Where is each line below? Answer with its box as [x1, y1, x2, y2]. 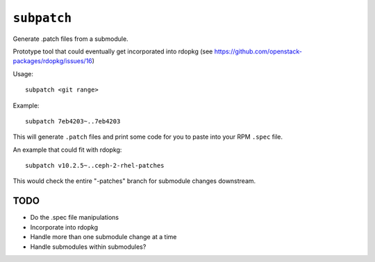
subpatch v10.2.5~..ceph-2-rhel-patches [25, 161, 165, 170]
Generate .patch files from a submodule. [12, 35, 128, 43]
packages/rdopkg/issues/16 [12, 57, 93, 65]
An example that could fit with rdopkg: [12, 146, 122, 154]
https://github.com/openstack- [214, 47, 302, 55]
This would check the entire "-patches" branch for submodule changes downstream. [12, 177, 256, 185]
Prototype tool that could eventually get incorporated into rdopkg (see [12, 47, 213, 55]
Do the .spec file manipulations [30, 213, 119, 222]
